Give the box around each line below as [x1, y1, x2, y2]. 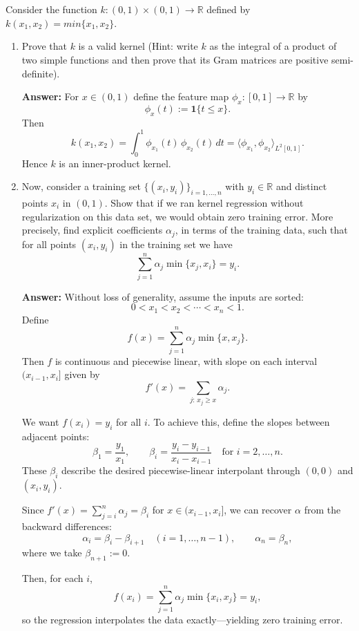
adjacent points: [21, 428, 90, 443]
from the [304, 502, 341, 517]
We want [21, 414, 59, 428]
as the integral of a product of [209, 39, 337, 53]
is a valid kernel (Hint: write [78, 39, 198, 53]
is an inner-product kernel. [59, 156, 171, 170]
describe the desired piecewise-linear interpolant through [61, 463, 300, 478]
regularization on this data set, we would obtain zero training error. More [21, 209, 333, 223]
